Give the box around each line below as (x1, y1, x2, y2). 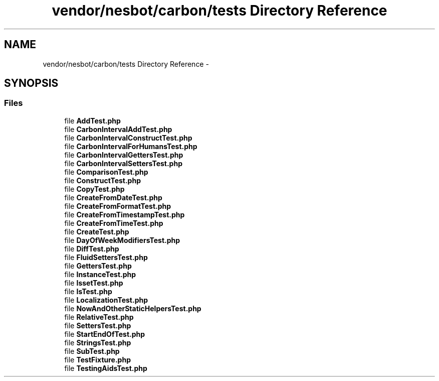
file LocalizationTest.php (64, 295, 148, 304)
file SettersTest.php (64, 321, 131, 330)
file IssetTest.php (64, 278, 123, 287)
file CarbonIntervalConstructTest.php (64, 133, 192, 142)
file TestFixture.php (64, 355, 131, 364)
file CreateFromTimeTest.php (64, 218, 163, 227)
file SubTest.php (64, 346, 120, 355)
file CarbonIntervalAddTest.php (64, 124, 172, 134)
